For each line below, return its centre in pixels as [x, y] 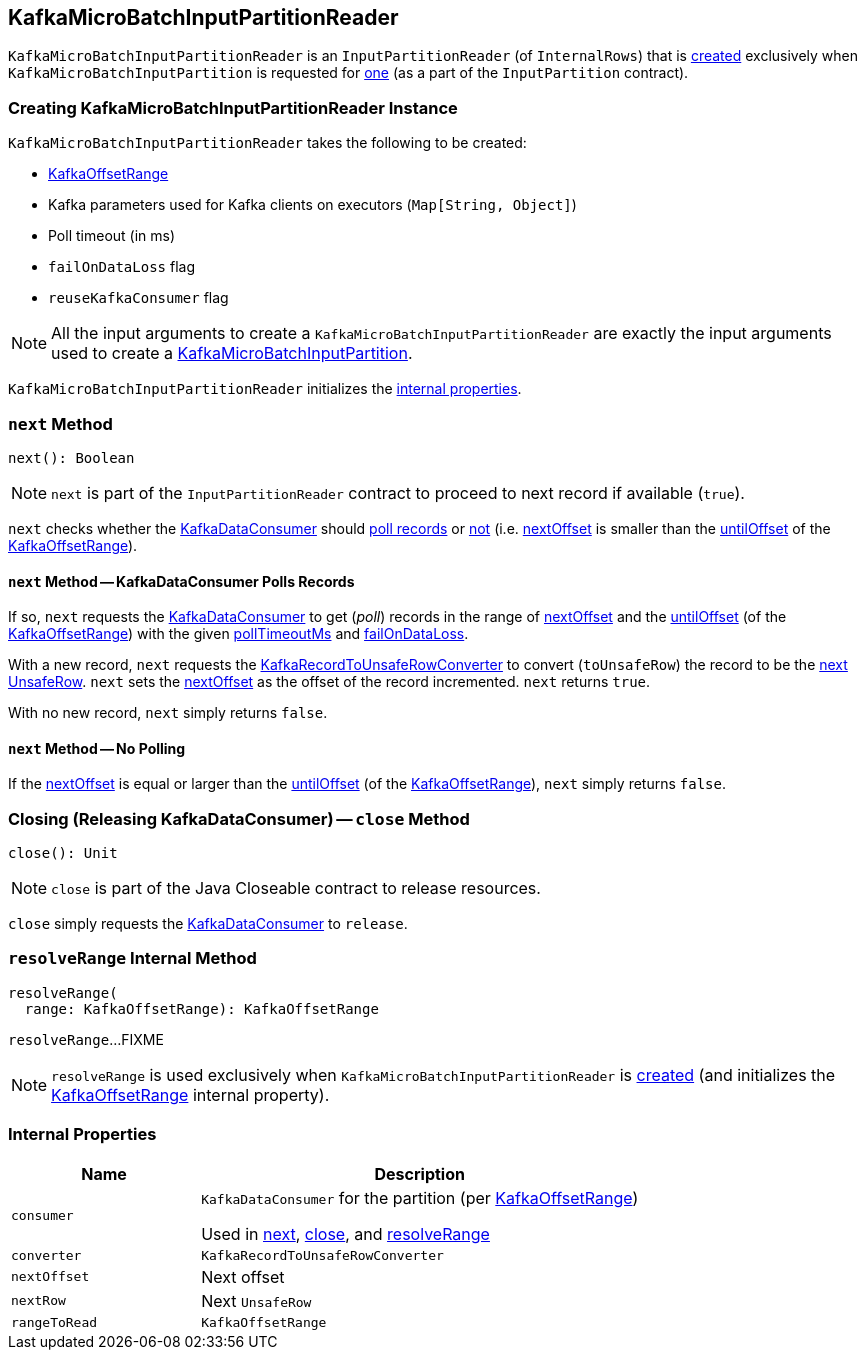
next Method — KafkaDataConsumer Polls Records [181, 581]
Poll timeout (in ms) [112, 236]
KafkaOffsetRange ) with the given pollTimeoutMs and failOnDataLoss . [238, 634]
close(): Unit [63, 853]
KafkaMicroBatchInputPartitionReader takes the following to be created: [267, 143]
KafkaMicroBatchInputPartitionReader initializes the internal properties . [265, 389]
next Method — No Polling [97, 748]
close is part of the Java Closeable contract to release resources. [296, 888]
